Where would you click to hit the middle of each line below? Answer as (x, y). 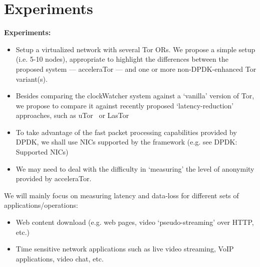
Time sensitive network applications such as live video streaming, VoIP (125, 249)
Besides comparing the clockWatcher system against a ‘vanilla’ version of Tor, (135, 96)
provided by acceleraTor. (54, 178)
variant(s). (32, 79)
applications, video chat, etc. (60, 258)
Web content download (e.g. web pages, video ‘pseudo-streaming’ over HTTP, (135, 222)
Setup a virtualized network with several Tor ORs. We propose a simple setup (136, 49)
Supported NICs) (42, 152)
